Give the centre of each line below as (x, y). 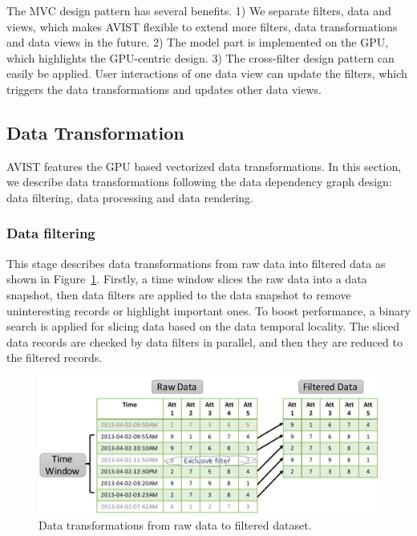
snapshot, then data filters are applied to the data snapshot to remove (179, 294)
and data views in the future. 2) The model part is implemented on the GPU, (198, 42)
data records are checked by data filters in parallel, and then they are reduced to (204, 341)
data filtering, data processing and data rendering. (130, 197)
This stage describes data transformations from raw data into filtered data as (196, 263)
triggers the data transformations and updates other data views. (164, 89)
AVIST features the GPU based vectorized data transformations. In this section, (204, 166)
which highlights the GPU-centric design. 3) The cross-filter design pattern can (200, 57)
